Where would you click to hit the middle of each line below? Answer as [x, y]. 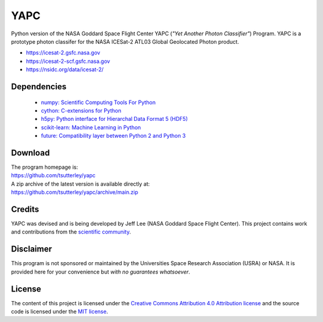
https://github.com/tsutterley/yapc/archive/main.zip [75, 192]
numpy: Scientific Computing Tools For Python [98, 102]
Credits [25, 209]
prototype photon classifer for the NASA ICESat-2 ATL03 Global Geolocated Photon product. [125, 41]
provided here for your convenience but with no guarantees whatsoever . [101, 272]
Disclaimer [31, 249]
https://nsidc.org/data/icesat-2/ [65, 69]
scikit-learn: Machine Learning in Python [91, 127]
